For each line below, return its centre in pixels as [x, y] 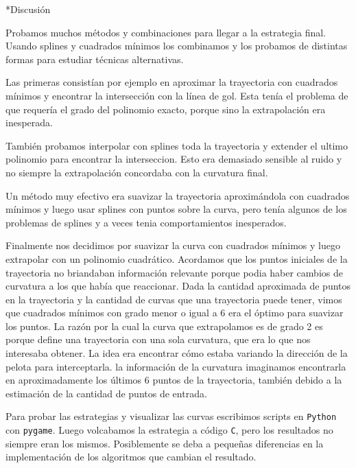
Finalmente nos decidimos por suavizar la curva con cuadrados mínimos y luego [173, 245]
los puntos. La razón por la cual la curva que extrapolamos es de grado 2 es [164, 326]
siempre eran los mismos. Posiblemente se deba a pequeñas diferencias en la [165, 443]
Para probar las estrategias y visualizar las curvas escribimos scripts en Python [171, 416]
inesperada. [29, 122]
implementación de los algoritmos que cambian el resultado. [131, 457]
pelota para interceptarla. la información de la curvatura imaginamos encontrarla [176, 366]
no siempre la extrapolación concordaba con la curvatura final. [137, 172]
